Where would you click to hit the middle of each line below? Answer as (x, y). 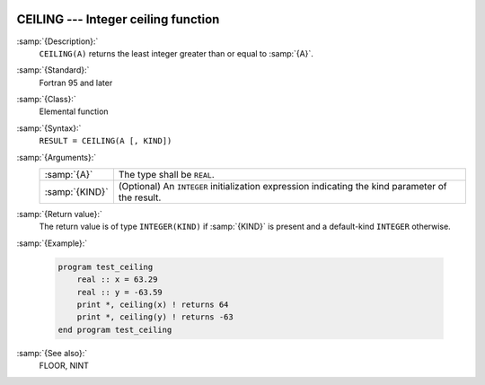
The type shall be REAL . (166, 175)
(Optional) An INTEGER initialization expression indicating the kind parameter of (283, 187)
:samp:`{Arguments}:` (57, 157)
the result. (140, 197)
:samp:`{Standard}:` (53, 70)
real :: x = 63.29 (117, 280)
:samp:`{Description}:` (57, 41)
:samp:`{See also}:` (52, 353)
